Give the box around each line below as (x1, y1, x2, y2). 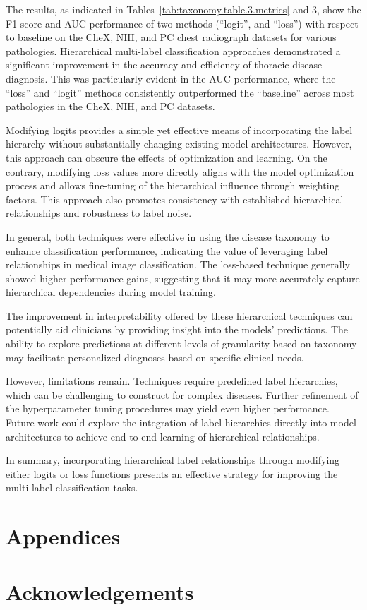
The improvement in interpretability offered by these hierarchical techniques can (6, 308, 353, 323)
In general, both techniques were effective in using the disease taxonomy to (6, 229, 330, 244)
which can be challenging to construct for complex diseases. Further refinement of (6, 387, 359, 402)
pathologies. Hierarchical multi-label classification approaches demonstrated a (6, 43, 341, 58)
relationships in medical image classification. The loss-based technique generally (6, 257, 350, 272)
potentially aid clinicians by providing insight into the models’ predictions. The (6, 322, 348, 337)
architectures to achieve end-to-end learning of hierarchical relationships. (6, 429, 320, 443)
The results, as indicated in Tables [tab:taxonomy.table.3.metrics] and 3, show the (6, 2, 361, 16)
